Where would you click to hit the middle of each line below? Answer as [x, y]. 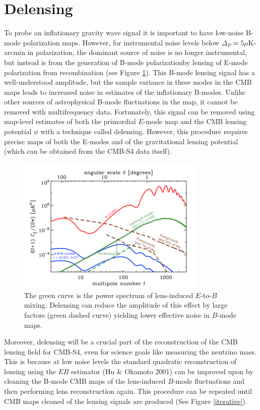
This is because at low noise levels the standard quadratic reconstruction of [120, 361]
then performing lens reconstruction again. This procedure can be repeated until [128, 391]
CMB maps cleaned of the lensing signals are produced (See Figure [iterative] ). [126, 401]
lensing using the [30, 371]
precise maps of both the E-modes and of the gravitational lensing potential [121, 141]
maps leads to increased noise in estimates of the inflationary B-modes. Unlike [125, 92]
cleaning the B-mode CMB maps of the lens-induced [85, 381]
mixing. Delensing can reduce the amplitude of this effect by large [126, 305]
